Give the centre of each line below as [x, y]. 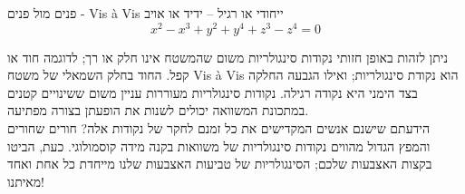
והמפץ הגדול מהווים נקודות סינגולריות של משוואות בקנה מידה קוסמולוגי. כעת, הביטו [219, 145]
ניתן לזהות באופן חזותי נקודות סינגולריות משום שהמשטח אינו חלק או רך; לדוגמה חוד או [228, 57]
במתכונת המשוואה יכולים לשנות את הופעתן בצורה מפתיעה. [158, 110]
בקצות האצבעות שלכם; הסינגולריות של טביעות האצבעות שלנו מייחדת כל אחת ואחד [220, 164]
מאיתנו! [26, 181]
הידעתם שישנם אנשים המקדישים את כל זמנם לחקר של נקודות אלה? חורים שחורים [219, 128]
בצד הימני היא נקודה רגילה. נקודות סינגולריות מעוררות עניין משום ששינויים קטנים [213, 92]
